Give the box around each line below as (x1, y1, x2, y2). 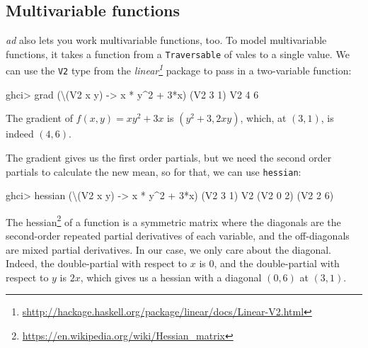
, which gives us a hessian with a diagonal (80, 269, 262, 284)
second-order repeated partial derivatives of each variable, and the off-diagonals (6, 228, 350, 243)
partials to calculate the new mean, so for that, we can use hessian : (6, 164, 301, 179)
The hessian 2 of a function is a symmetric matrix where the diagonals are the (6, 212, 341, 229)
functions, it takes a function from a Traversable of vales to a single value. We (6, 46, 350, 61)
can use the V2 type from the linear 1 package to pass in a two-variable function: (6, 61, 352, 78)
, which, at (240, 111, 287, 125)
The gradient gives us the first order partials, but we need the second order (6, 150, 332, 164)
